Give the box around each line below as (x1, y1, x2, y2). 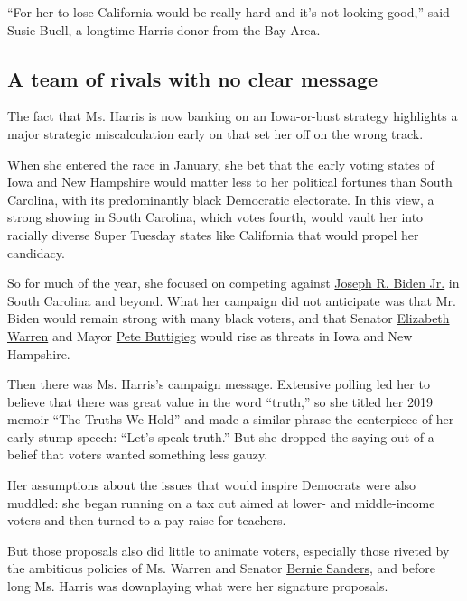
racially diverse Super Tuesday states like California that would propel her (7, 225, 419, 244)
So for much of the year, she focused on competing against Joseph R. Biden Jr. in (7, 273, 460, 292)
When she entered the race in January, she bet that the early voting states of (7, 154, 434, 173)
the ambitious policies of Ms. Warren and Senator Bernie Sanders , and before (7, 559, 436, 578)
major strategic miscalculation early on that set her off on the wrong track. (7, 124, 424, 143)
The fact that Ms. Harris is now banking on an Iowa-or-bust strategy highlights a (7, 106, 458, 125)
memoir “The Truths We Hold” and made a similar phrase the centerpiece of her (7, 410, 454, 429)
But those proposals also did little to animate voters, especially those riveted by (7, 541, 450, 559)
